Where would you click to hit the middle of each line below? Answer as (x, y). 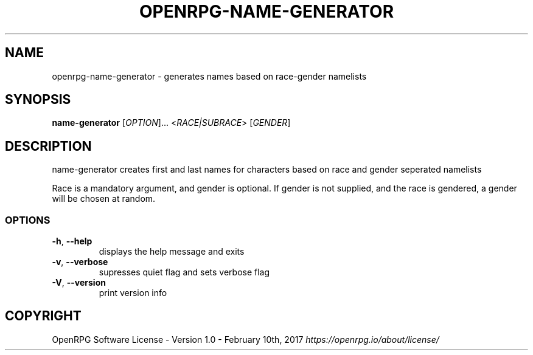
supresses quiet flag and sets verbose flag (184, 272)
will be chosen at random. (104, 199)
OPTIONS (28, 220)
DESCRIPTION (48, 146)
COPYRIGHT (43, 316)
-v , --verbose (80, 262)
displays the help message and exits (172, 252)
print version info (133, 293)
